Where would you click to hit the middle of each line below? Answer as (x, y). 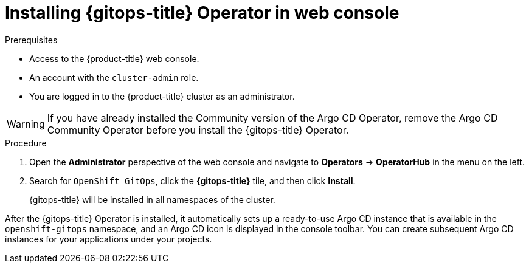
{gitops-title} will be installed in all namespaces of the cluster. (152, 199)
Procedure (26, 143)
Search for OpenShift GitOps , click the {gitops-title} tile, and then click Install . (192, 180)
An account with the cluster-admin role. (114, 77)
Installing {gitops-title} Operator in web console (202, 13)
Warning (26, 124)
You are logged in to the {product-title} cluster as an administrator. (162, 96)
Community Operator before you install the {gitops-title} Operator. (198, 130)
